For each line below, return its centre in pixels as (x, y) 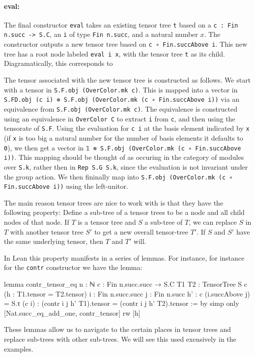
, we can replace (213, 222)
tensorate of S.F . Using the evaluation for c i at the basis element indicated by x (127, 128)
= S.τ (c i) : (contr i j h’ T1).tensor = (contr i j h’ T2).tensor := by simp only (122, 303)
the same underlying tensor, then (54, 241)
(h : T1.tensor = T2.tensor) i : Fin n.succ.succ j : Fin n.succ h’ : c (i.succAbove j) (127, 293)
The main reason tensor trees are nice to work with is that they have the (114, 202)
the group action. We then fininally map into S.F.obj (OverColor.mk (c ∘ (118, 176)
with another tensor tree (47, 231)
